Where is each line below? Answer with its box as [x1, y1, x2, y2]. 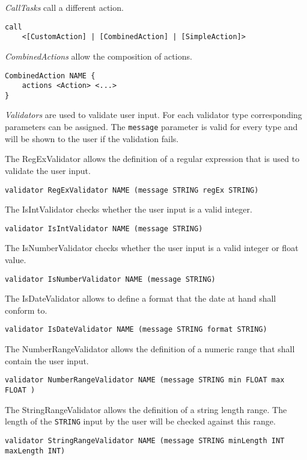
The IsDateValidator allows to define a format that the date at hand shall [5, 292, 276, 305]
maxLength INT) [5, 446, 65, 455]
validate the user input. [5, 164, 91, 176]
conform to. [5, 303, 47, 316]
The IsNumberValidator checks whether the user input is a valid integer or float [5, 241, 299, 254]
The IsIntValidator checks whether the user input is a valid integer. [5, 203, 252, 216]
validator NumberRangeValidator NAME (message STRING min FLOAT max [5, 376, 285, 385]
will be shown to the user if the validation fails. [5, 132, 179, 145]
